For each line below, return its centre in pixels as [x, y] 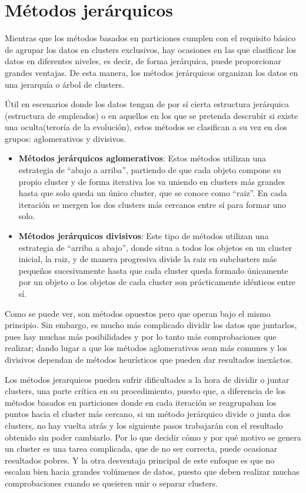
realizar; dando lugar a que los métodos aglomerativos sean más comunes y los [146, 348]
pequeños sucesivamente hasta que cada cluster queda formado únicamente [153, 270]
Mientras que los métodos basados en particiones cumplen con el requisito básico [150, 38]
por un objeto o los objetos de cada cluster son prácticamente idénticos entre [157, 282]
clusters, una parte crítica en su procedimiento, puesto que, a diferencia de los [145, 391]
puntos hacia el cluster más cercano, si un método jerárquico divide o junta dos [148, 414]
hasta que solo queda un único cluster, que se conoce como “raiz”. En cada [153, 193]
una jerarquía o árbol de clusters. [64, 84]
